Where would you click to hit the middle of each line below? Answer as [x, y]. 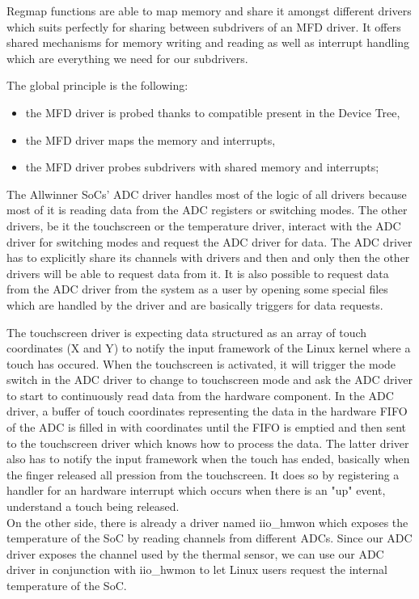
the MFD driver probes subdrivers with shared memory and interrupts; [202, 167]
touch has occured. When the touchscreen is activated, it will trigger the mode [201, 363]
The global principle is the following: [97, 85]
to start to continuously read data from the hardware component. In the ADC [200, 395]
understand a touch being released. [93, 506]
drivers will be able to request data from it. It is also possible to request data [198, 273]
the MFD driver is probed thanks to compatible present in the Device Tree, [213, 112]
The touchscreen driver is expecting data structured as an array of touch [187, 332]
